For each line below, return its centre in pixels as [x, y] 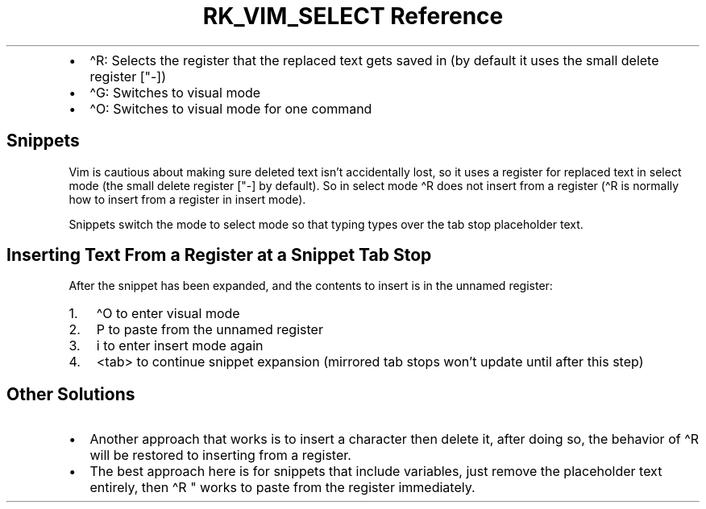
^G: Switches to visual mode [175, 92]
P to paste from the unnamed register [210, 330]
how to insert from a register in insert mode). [187, 199]
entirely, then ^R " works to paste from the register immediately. [282, 488]
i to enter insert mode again [180, 346]
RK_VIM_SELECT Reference [353, 16]
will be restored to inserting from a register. [220, 455]
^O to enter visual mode [168, 314]
